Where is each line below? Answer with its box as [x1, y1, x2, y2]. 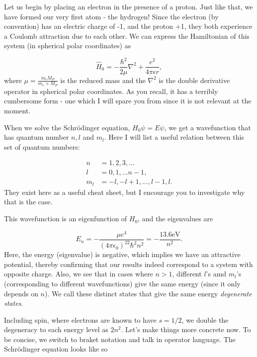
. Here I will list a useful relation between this [104, 132, 244, 142]
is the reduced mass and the [60, 75, 146, 85]
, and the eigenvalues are [138, 213, 213, 224]
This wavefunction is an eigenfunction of [4, 213, 127, 224]
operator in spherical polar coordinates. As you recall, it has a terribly [4, 86, 218, 96]
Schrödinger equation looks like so [4, 344, 108, 354]
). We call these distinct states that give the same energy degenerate [45, 288, 252, 298]
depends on [4, 288, 38, 298]
